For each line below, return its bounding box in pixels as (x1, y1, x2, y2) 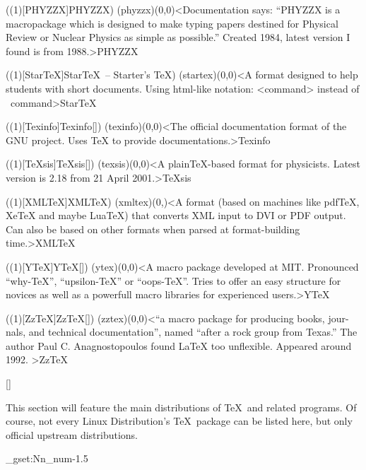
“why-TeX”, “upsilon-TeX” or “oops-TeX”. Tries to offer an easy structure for (6, 273, 341, 288)
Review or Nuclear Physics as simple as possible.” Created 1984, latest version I (6, 30, 350, 45)
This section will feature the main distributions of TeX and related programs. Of (6, 399, 357, 414)
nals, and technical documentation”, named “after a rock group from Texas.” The (6, 324, 358, 339)
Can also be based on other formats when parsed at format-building (6, 221, 300, 236)
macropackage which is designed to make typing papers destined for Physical (6, 16, 338, 30)
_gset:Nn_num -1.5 (6, 451, 88, 466)
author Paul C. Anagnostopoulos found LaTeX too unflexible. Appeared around (6, 338, 352, 353)
